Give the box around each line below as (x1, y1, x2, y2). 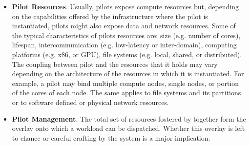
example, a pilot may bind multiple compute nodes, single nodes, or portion (12, 78, 239, 88)
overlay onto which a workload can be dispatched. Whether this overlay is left (12, 123, 245, 133)
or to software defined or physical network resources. (12, 97, 169, 107)
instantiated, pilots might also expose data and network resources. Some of (12, 21, 236, 31)
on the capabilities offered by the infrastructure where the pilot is (12, 11, 208, 21)
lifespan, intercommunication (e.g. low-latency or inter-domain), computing (12, 40, 237, 50)
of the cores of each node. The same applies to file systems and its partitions (12, 87, 241, 98)
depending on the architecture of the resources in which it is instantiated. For (12, 68, 244, 79)
